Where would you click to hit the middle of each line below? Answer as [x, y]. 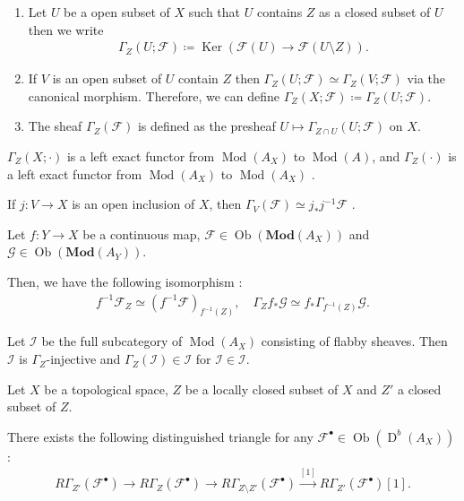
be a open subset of [117, 12]
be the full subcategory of [112, 341]
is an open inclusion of [133, 204]
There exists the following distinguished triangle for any [160, 436]
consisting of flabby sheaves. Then [354, 341]
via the [426, 78]
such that [215, 12]
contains [279, 12]
